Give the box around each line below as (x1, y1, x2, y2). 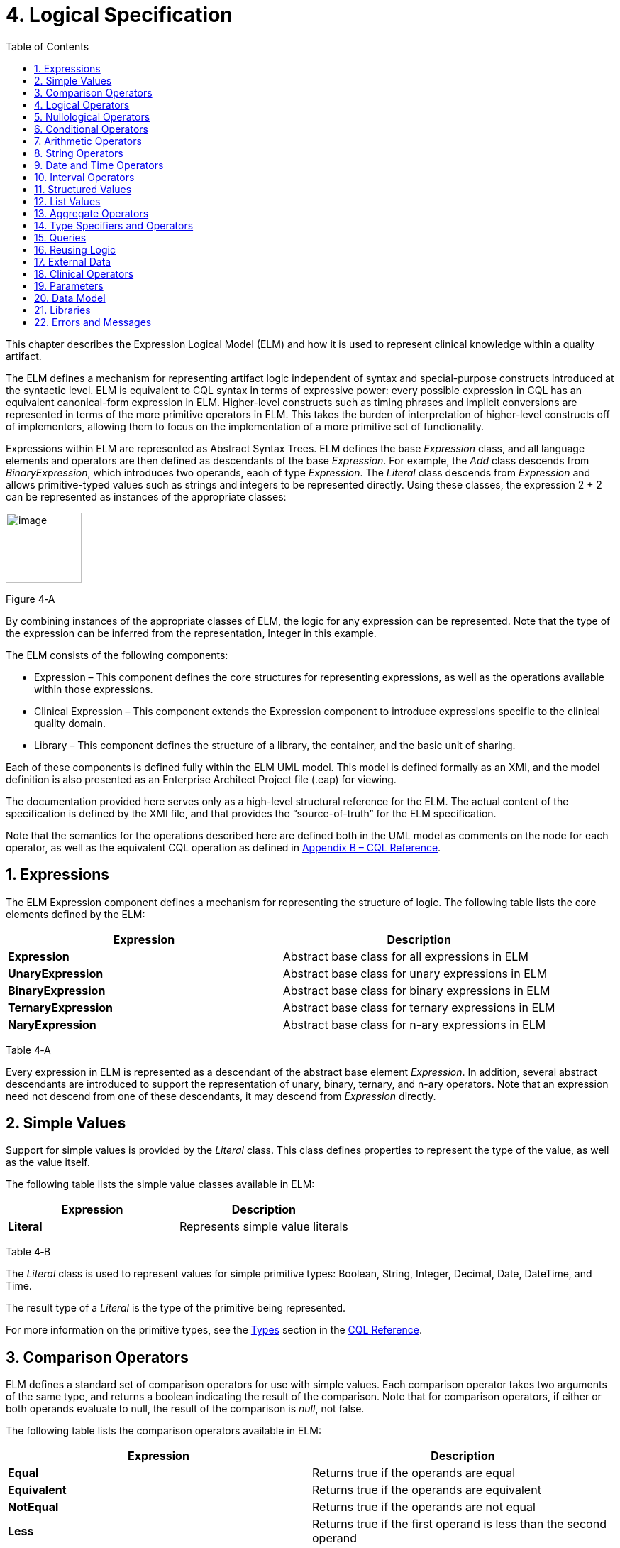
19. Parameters (34, 279, 104, 292)
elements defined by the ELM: (6, 907, 145, 920)
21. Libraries (34, 303, 91, 316)
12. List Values (34, 195, 101, 207)
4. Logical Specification (6, 3, 233, 27)
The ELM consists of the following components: (6, 648, 228, 661)
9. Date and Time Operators (34, 158, 164, 171)
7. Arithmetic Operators (34, 134, 142, 147)
